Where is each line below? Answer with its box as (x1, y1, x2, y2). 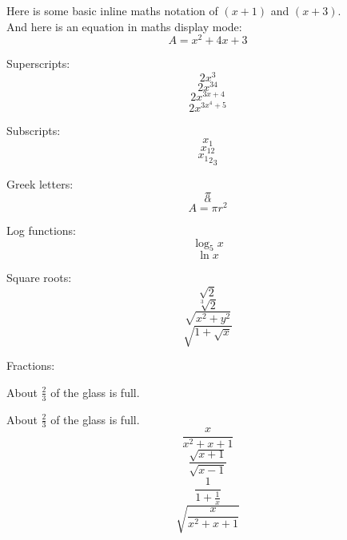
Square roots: (6, 269, 72, 286)
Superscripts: (6, 55, 70, 72)
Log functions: (6, 221, 77, 238)
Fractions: (6, 357, 55, 374)
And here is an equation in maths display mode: (6, 18, 242, 34)
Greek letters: (6, 176, 74, 193)
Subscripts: (6, 121, 61, 138)
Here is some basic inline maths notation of (6, 2, 218, 18)
